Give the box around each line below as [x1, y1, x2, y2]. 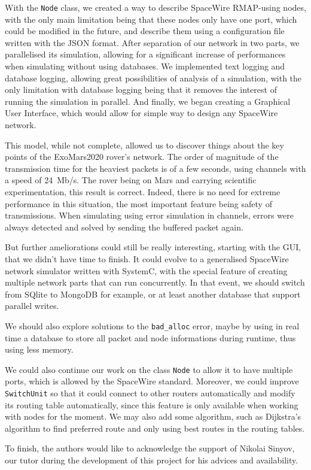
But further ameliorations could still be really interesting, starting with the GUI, [5, 241, 301, 253]
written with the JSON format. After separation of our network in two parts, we [5, 36, 300, 48]
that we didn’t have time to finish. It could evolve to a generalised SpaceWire [5, 252, 289, 265]
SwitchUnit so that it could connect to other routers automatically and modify [5, 387, 295, 399]
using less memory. [5, 343, 74, 356]
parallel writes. [5, 299, 59, 312]
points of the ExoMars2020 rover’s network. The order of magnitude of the [5, 150, 279, 163]
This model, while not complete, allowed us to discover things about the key [5, 138, 284, 151]
